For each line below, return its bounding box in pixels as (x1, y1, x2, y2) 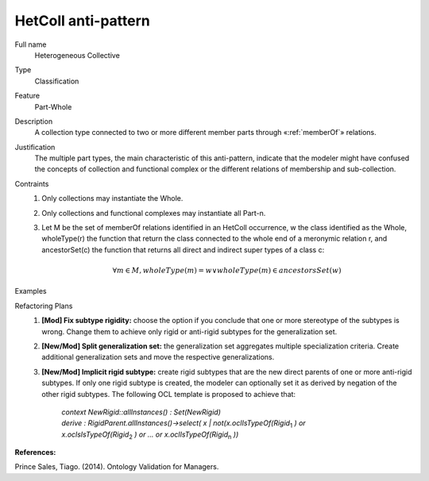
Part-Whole (34, 102, 72, 111)
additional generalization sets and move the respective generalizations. (41, 352, 275, 362)
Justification (14, 142, 56, 152)
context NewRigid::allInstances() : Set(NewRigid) (61, 407, 222, 417)
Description (14, 116, 53, 126)
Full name (14, 40, 47, 49)
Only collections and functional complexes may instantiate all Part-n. (41, 208, 266, 217)
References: (14, 448, 56, 457)
